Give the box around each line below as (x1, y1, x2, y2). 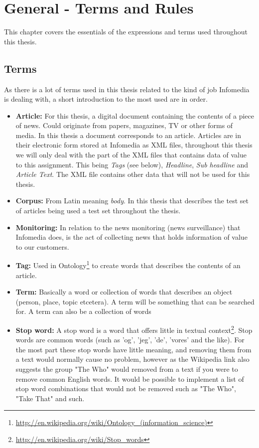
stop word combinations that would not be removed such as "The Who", (15, 383, 236, 394)
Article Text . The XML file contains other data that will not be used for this (15, 169, 250, 179)
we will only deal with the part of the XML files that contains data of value (15, 149, 247, 160)
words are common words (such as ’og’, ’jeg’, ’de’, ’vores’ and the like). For (15, 334, 245, 345)
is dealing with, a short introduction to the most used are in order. (4, 94, 208, 104)
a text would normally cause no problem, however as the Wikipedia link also (15, 354, 250, 364)
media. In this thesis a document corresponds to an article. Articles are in (15, 130, 241, 140)
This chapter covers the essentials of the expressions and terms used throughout (4, 26, 248, 37)
